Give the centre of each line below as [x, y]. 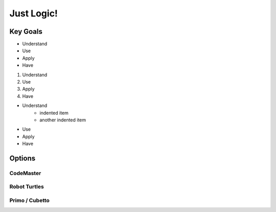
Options [22, 158]
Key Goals [26, 31]
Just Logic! [34, 13]
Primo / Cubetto [29, 201]
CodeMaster [25, 173]
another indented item [63, 120]
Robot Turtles [27, 187]
